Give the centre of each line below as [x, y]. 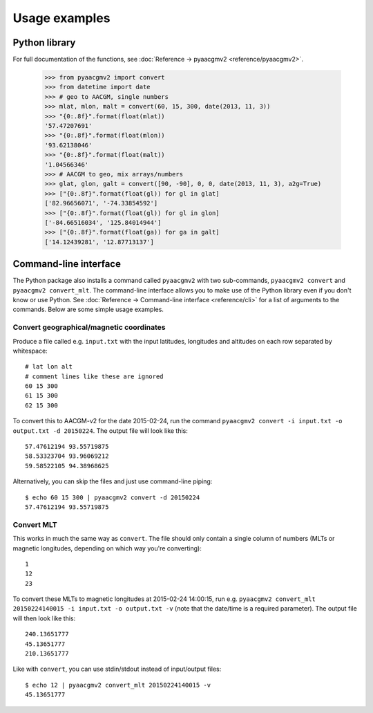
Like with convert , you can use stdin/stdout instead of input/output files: [117, 669]
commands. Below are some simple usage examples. [88, 309]
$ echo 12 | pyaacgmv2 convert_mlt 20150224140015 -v [118, 685]
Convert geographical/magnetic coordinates [89, 327]
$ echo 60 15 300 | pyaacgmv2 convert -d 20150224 [113, 497]
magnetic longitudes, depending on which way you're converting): [107, 548]
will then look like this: [44, 618]
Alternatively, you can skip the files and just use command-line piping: [113, 481]
